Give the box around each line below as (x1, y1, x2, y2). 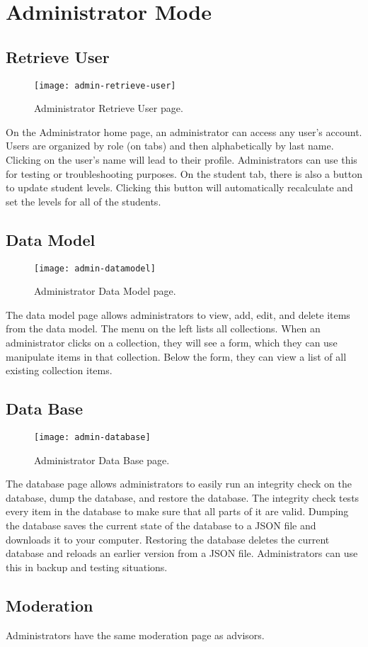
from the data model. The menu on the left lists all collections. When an (6, 321, 321, 336)
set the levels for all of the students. (6, 193, 161, 208)
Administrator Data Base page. (34, 452, 170, 467)
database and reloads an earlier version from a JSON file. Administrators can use (6, 546, 358, 561)
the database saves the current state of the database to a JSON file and (6, 518, 316, 533)
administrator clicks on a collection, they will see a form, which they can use (6, 335, 338, 350)
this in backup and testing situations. (6, 559, 168, 574)
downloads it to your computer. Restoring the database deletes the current (6, 531, 330, 546)
